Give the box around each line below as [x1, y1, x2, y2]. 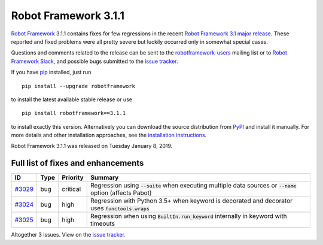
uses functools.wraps [90, 204, 150, 213]
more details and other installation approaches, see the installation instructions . [11, 132, 207, 139]
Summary [90, 174, 119, 182]
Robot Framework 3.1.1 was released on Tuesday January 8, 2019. [11, 143, 173, 150]
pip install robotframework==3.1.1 [22, 110, 126, 117]
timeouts [90, 219, 115, 228]
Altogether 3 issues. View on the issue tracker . [11, 231, 126, 238]
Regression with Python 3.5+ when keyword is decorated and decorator [90, 196, 293, 205]
